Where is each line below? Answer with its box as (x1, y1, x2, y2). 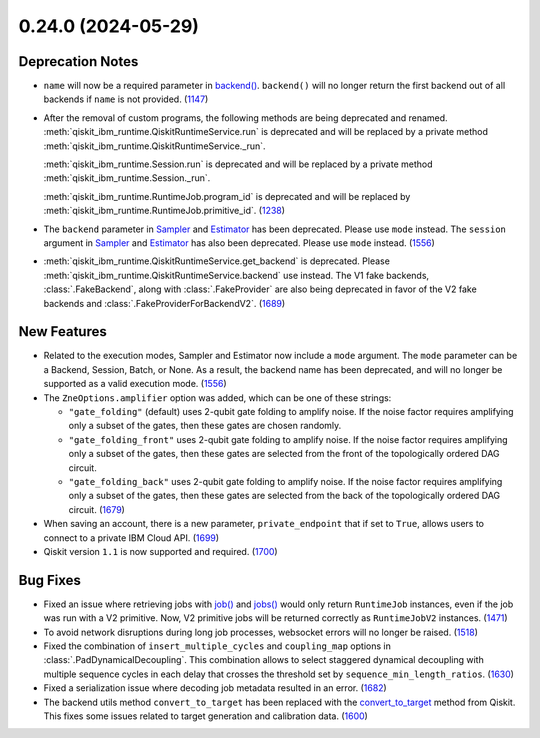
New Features (18, 323, 107, 340)
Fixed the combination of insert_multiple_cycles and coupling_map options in (43, 640, 392, 652)
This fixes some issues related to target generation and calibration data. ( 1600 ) (43, 710, 369, 722)
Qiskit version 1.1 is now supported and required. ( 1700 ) (43, 545, 279, 557)
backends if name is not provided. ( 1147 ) (43, 93, 209, 105)
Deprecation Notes (18, 53, 139, 70)
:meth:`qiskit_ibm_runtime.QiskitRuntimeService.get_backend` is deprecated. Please (43, 255, 390, 267)
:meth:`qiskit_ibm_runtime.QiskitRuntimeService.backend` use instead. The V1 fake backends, (43, 269, 430, 281)
